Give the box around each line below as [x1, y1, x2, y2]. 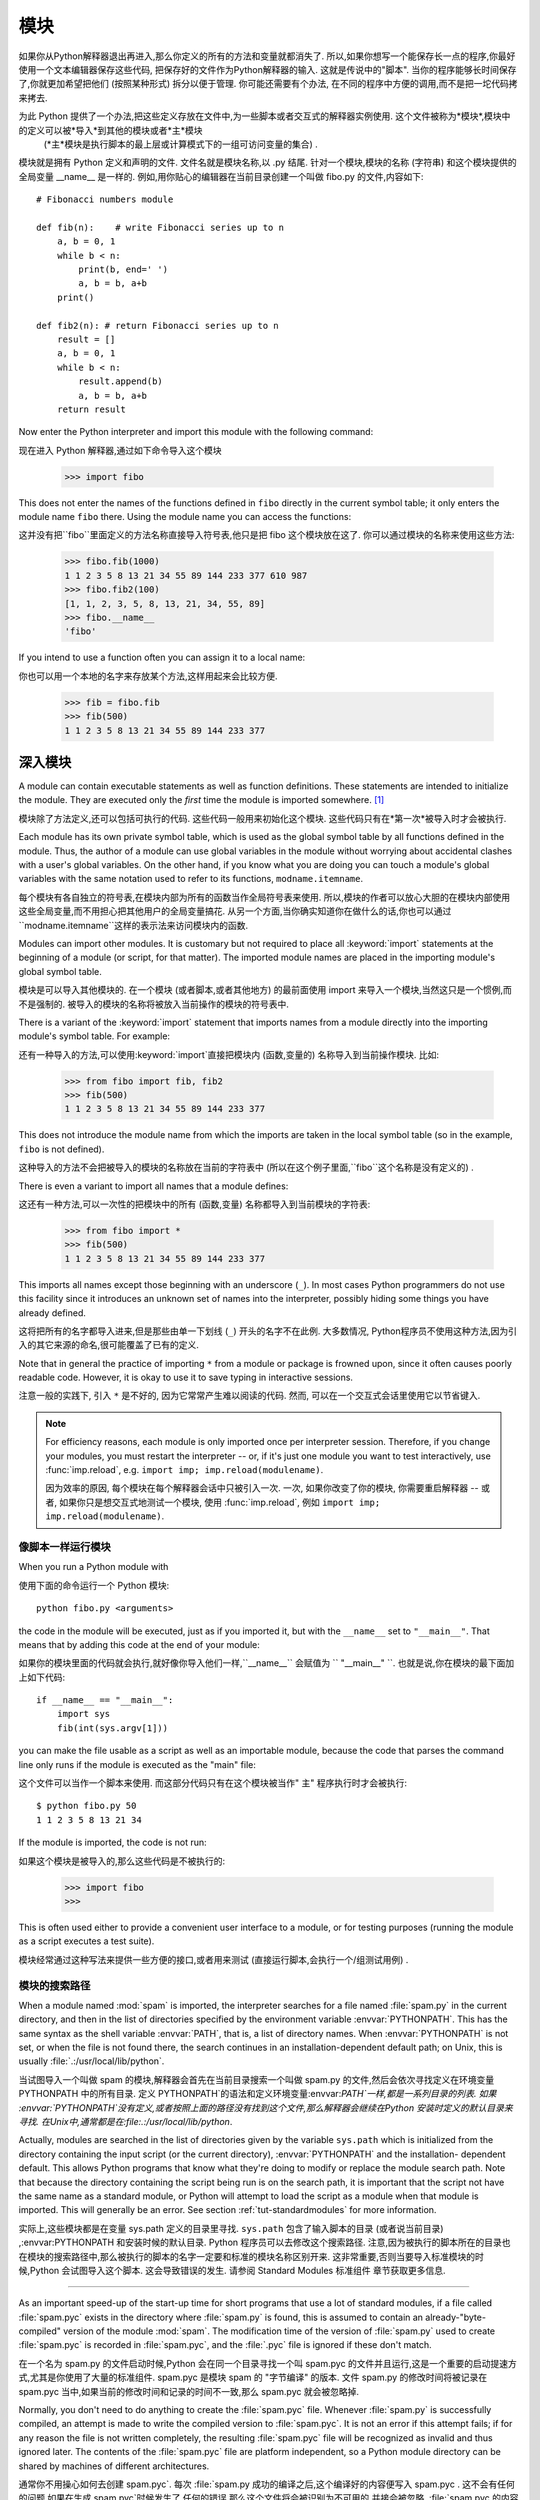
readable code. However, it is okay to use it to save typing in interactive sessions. [18, 1371, 354, 1384]
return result [56, 403, 127, 415]
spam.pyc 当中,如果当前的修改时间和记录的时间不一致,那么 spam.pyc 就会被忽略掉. [18, 2385, 360, 2397]
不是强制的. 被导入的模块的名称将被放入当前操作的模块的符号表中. [18, 998, 290, 1010]
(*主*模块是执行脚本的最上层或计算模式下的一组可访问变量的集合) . [43, 138, 319, 150]
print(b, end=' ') [78, 264, 169, 275]
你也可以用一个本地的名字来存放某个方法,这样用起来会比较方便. [18, 670, 279, 682]
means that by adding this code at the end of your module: [18, 1638, 260, 1650]
